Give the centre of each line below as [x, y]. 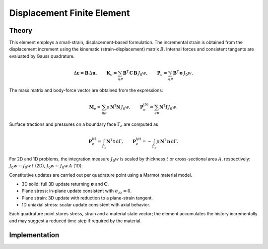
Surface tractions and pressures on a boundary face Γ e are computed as [84, 125]
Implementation [34, 235]
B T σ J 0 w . [183, 73]
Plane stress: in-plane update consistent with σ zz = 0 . [77, 192]
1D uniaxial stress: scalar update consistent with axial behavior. [86, 205]
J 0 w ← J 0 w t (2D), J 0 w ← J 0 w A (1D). [46, 166]
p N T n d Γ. [167, 141]
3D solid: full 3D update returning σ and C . [65, 184]
